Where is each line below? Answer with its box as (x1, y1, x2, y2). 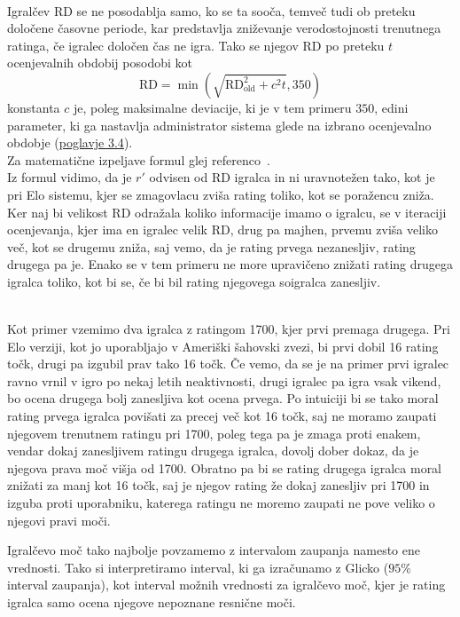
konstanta (7, 98, 60, 116)
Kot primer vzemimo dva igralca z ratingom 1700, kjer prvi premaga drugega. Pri (7, 320, 450, 338)
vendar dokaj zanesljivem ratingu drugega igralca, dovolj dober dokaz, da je (7, 441, 419, 460)
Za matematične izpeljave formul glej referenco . (7, 150, 270, 169)
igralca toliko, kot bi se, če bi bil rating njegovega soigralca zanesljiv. (7, 272, 381, 290)
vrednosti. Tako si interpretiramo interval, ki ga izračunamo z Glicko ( (7, 558, 389, 576)
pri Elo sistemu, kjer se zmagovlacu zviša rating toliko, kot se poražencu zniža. (7, 185, 434, 203)
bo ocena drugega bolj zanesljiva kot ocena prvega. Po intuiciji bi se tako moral (7, 389, 439, 407)
